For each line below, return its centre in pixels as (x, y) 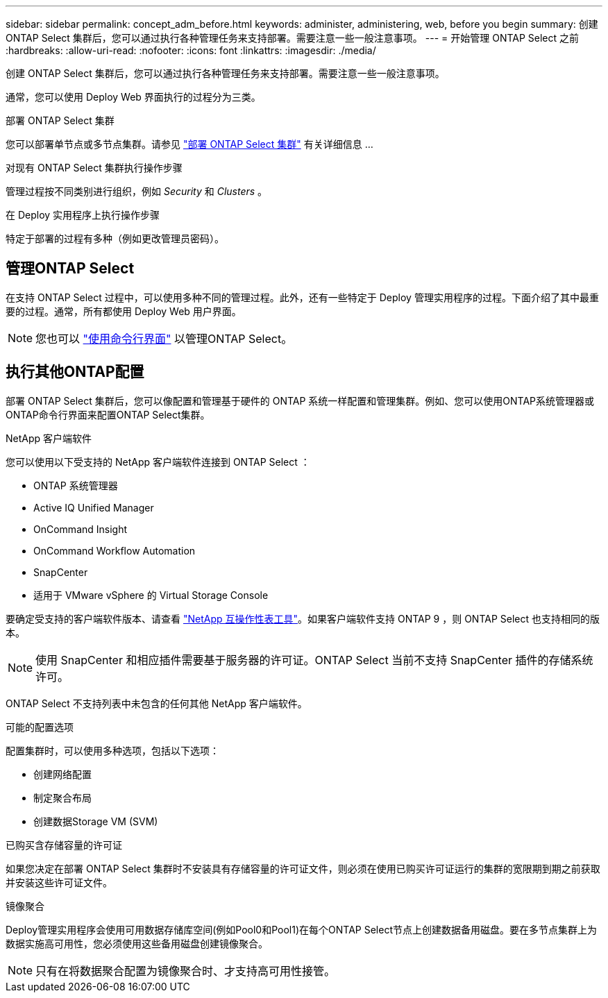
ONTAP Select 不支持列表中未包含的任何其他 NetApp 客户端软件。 (157, 703)
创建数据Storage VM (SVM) (96, 821)
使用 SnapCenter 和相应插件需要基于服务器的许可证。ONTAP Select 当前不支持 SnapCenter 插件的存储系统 (314, 660)
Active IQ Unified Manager (94, 507)
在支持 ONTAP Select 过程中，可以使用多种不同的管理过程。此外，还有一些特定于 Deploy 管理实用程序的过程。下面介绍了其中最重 (302, 297)
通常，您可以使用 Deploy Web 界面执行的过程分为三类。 (133, 97)
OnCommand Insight (81, 529)
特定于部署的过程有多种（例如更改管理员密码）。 (115, 238)
